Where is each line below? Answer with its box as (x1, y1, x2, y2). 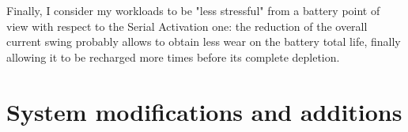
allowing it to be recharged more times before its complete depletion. (6, 48, 340, 65)
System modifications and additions (6, 95, 402, 127)
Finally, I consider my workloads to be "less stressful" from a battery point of (6, 2, 380, 18)
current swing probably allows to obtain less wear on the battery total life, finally (6, 33, 401, 50)
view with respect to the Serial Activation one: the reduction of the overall (6, 17, 368, 34)
